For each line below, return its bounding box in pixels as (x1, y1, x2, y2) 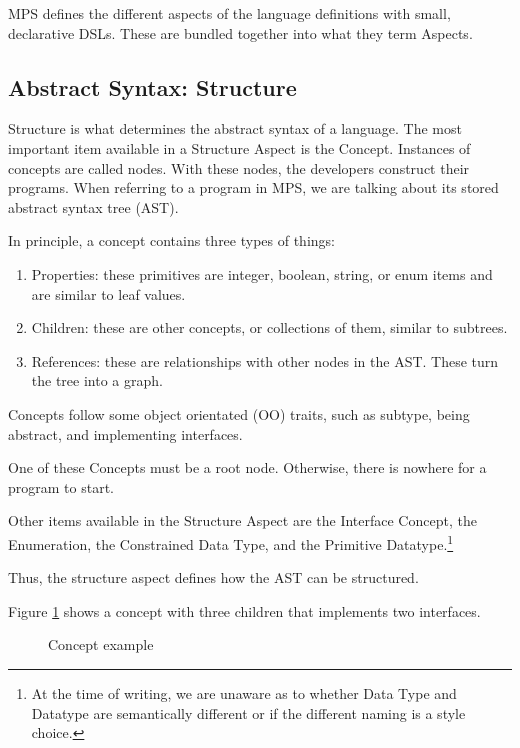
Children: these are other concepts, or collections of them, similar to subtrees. (31, 317, 508, 338)
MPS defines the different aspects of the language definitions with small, (8, 3, 451, 23)
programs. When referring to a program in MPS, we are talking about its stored (8, 177, 499, 198)
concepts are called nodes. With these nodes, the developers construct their (8, 157, 470, 178)
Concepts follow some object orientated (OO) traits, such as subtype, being (8, 403, 470, 424)
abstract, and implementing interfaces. (8, 423, 243, 444)
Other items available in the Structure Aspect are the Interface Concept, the (8, 510, 477, 531)
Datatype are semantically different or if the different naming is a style (31, 702, 466, 723)
